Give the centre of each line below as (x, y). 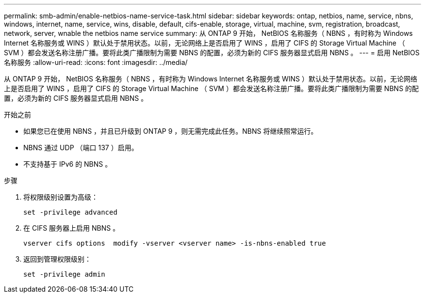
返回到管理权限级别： (57, 259)
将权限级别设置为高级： (61, 197)
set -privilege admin (64, 274)
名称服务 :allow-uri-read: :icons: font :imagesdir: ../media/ (96, 62)
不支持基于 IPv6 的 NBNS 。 (68, 164)
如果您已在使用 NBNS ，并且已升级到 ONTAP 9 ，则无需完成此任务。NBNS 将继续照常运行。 (171, 131)
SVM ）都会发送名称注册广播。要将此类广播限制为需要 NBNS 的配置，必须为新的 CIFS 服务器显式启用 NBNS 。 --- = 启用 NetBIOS (212, 53)
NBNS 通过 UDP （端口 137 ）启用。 (81, 148)
